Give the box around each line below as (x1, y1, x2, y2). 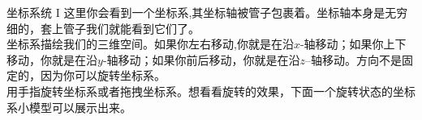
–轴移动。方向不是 (305, 51, 403, 68)
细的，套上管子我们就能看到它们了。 (6, 19, 200, 36)
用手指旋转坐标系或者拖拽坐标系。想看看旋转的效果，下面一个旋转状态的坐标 (6, 82, 416, 99)
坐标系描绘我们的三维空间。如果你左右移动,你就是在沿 (6, 35, 294, 52)
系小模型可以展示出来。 (6, 98, 131, 115)
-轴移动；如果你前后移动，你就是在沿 (102, 51, 300, 68)
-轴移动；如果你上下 (299, 35, 407, 52)
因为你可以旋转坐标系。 (40, 67, 166, 84)
